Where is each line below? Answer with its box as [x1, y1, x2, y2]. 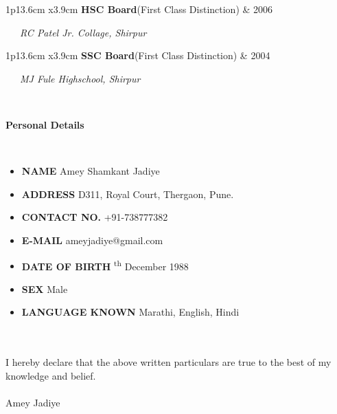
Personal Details [5, 117, 84, 131]
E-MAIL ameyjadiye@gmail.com [21, 232, 163, 247]
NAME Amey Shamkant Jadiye [21, 164, 160, 178]
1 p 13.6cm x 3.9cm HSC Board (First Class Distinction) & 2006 [5, 2, 273, 16]
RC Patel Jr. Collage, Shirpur [20, 25, 147, 39]
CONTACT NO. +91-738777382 [21, 210, 168, 224]
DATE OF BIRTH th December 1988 [21, 257, 189, 273]
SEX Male [21, 281, 68, 296]
